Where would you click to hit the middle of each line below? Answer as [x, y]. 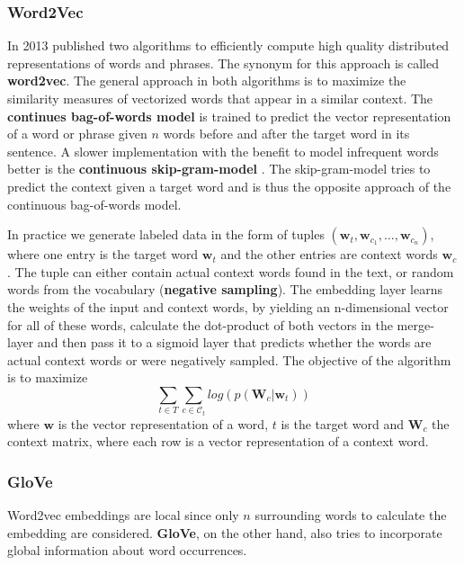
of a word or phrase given [77, 134]
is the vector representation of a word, [163, 423]
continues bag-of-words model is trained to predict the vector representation [229, 116]
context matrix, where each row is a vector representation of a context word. [218, 441]
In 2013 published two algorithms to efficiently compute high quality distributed [228, 45]
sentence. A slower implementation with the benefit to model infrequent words [223, 151]
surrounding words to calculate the [351, 515]
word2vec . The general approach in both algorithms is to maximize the [207, 81]
